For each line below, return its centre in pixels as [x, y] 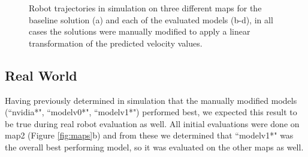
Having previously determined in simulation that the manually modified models [151, 100]
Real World [41, 75]
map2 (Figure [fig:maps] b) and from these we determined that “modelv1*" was [149, 135]
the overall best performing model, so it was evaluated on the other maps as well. [154, 147]
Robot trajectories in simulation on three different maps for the [145, 8]
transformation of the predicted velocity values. [116, 43]
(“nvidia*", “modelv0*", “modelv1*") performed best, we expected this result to [151, 112]
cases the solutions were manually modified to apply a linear [140, 31]
